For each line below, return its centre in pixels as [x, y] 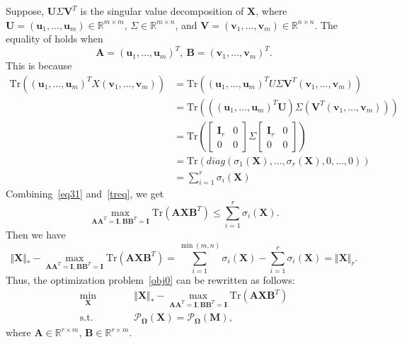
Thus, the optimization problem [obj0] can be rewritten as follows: [150, 279]
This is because [39, 65]
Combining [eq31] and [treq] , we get [85, 194]
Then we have [36, 235]
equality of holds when [54, 39]
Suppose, [25, 11]
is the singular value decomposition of [162, 11]
